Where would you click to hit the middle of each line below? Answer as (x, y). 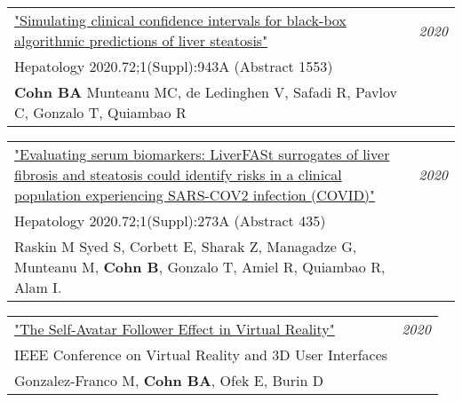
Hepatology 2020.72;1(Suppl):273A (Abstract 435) (170, 221)
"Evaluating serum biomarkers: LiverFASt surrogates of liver (202, 154)
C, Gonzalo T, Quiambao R (100, 112)
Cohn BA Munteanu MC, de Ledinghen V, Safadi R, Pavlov (206, 92)
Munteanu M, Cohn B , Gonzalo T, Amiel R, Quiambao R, (200, 267)
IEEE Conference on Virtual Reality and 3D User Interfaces (201, 355)
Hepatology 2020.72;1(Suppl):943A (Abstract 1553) (174, 66)
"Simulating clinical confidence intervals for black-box (180, 20)
